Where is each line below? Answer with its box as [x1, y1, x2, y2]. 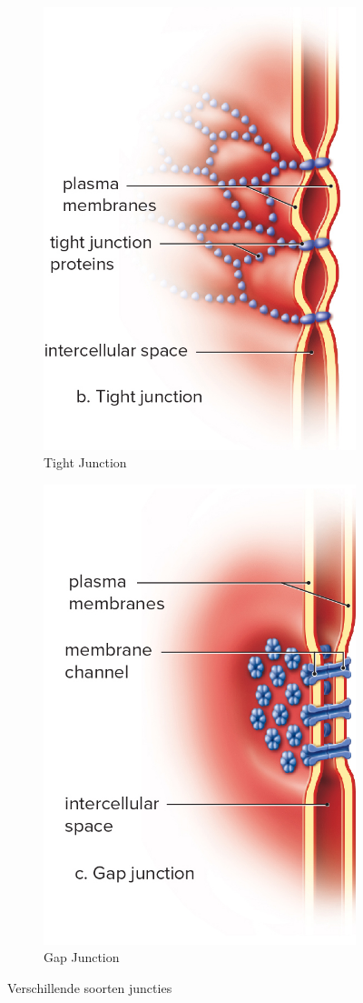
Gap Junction [44, 948, 120, 967]
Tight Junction [44, 453, 127, 472]
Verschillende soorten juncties [7, 978, 172, 997]
